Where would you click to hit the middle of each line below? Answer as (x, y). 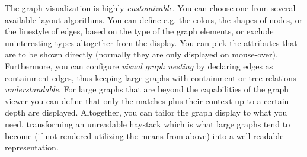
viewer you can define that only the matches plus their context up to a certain (147, 100)
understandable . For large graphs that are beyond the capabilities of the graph (147, 89)
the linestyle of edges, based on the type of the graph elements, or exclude (139, 31)
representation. (32, 147)
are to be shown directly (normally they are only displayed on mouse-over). (141, 54)
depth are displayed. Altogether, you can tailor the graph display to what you (146, 112)
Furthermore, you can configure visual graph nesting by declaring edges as (139, 65)
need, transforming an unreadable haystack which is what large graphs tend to (148, 124)
